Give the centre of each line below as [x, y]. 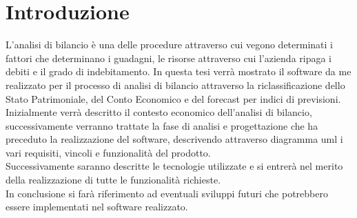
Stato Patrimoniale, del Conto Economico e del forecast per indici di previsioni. [173, 98]
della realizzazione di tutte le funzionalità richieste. [113, 180]
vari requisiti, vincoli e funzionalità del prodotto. [108, 152]
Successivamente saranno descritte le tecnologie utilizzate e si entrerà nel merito [174, 166]
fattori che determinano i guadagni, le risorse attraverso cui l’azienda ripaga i [169, 58]
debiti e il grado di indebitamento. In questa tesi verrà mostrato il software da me [178, 71]
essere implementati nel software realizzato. [97, 207]
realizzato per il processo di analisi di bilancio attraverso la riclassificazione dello [175, 85]
